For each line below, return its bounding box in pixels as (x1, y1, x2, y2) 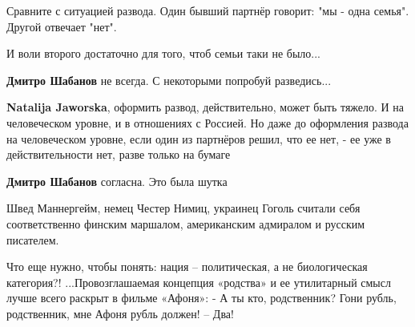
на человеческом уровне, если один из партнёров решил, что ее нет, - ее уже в (6, 130, 391, 147)
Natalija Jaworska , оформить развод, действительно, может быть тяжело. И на (6, 99, 405, 115)
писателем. (6, 231, 59, 248)
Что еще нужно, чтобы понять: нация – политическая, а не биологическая (6, 258, 368, 275)
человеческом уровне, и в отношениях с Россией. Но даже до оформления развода (6, 114, 409, 131)
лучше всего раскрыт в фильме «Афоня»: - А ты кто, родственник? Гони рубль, (6, 289, 397, 306)
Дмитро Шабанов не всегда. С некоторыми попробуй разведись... (6, 71, 332, 88)
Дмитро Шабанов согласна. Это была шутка (6, 172, 228, 189)
